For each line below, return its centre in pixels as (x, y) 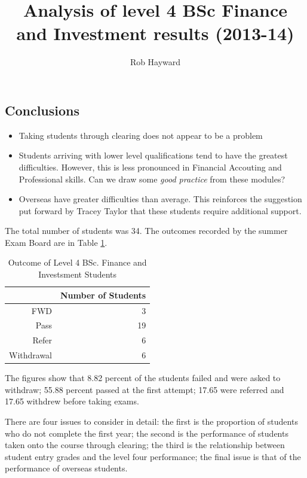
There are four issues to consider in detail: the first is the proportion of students (151, 421)
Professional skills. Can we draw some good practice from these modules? (152, 179)
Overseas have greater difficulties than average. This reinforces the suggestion (160, 199)
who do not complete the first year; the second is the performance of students (147, 433)
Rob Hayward (155, 62)
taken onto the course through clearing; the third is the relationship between (145, 445)
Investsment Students (78, 274)
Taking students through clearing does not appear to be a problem (141, 135)
